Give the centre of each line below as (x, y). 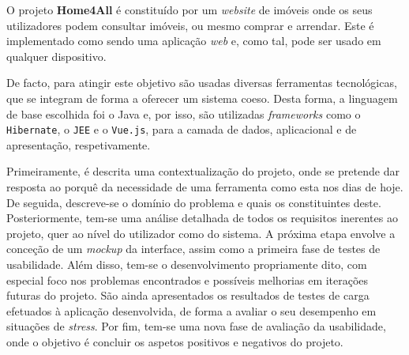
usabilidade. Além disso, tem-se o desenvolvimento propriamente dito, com (187, 264)
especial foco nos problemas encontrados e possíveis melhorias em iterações (188, 279)
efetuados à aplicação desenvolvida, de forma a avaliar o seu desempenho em (191, 310)
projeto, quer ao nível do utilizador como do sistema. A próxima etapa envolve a (201, 233)
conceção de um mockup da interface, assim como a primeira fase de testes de (193, 249)
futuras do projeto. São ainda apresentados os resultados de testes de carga (188, 295)
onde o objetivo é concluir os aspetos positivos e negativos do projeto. (175, 341)
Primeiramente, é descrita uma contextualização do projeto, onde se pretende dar (203, 171)
